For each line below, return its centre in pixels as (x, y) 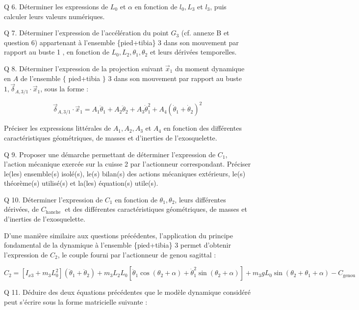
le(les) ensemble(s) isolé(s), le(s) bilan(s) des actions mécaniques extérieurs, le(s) (125, 173)
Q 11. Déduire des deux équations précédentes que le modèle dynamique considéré (128, 292)
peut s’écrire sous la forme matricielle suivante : (76, 302)
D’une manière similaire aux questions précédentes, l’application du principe (118, 235)
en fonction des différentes (203, 128)
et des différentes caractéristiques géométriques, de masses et (156, 209)
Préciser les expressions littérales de (58, 128)
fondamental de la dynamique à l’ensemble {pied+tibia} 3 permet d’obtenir (117, 245)
